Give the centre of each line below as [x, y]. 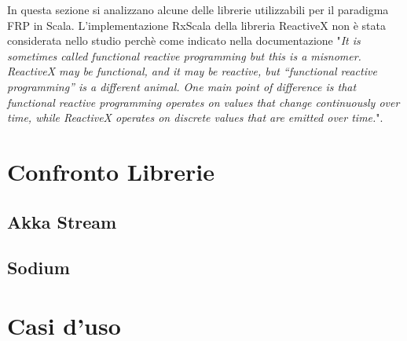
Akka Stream [62, 221]
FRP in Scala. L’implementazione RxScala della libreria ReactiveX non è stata [196, 25]
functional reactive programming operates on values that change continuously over [203, 102]
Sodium [38, 268]
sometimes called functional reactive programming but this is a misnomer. [184, 55]
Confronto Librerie [111, 171]
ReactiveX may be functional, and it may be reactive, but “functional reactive [192, 71]
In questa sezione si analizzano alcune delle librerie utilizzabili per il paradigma [198, 9]
